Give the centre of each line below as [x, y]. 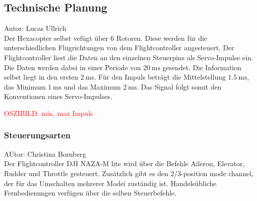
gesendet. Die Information [202, 67]
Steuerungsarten [37, 135]
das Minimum [25, 86]
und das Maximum [92, 86]
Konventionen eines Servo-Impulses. [58, 96]
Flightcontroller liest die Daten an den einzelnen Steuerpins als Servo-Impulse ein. [129, 57]
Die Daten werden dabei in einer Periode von [73, 67]
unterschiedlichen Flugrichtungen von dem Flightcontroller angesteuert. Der [119, 48]
